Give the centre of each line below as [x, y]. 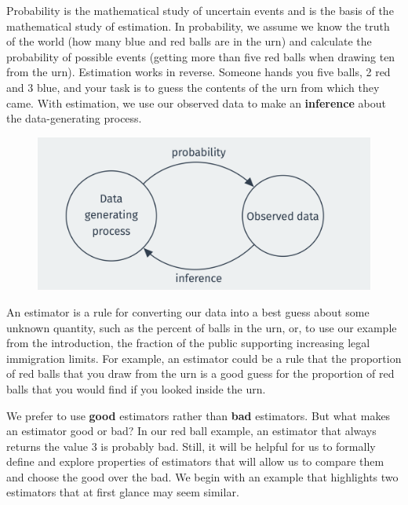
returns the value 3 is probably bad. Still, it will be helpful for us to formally [191, 446]
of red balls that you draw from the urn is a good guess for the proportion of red [200, 373]
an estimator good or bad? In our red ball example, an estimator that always [191, 431]
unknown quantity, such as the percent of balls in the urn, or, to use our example [202, 327]
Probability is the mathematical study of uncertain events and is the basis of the [200, 10]
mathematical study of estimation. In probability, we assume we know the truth [198, 26]
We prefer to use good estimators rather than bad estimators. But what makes [199, 415]
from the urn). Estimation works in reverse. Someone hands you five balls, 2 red [199, 72]
